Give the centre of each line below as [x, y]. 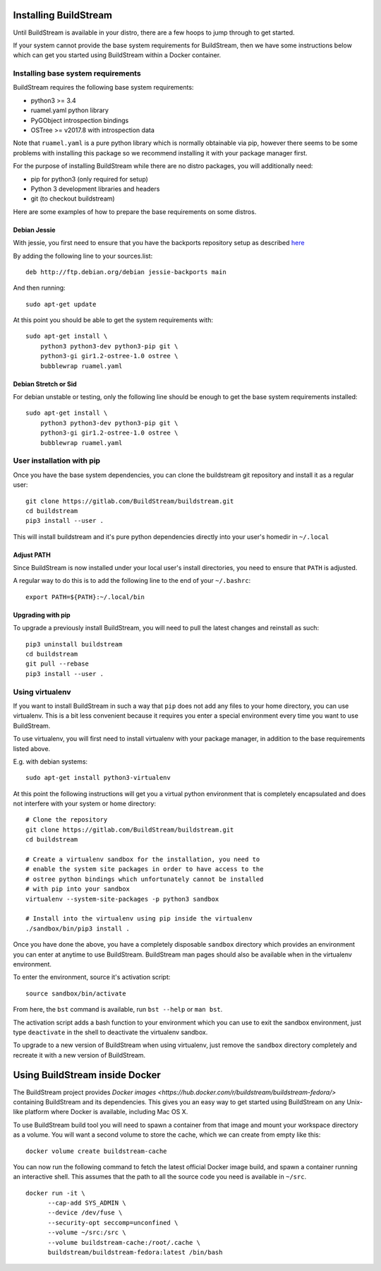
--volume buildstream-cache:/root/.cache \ [124, 1242]
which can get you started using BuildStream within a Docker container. [117, 55]
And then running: [40, 288]
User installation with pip [57, 461]
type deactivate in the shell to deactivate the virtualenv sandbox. [110, 1032]
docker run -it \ [55, 1193]
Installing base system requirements [77, 73]
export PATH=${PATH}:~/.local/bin [85, 597]
